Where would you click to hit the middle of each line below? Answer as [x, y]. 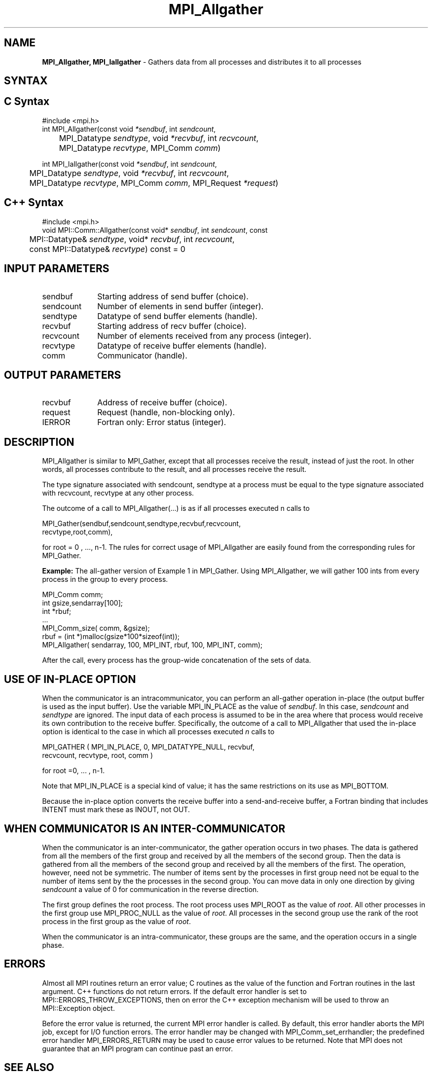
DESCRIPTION [39, 442]
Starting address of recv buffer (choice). [172, 326]
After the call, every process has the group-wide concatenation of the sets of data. [177, 660]
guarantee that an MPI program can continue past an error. [138, 1048]
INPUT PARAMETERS [57, 269]
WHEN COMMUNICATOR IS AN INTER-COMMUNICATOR [145, 828]
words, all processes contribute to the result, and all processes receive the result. [174, 469]
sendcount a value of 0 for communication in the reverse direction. [150, 889]
